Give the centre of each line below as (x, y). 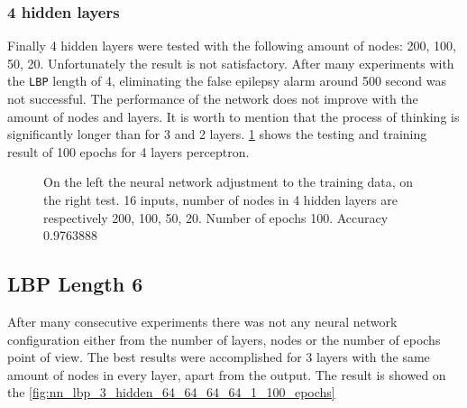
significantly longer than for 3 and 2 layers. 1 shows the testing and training (217, 134)
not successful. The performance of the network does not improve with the (213, 99)
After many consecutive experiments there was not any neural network (202, 322)
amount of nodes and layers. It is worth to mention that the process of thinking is (233, 116)
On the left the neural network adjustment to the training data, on (229, 182)
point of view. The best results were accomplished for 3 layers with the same (219, 357)
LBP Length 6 (75, 284)
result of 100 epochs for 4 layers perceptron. (128, 151)
